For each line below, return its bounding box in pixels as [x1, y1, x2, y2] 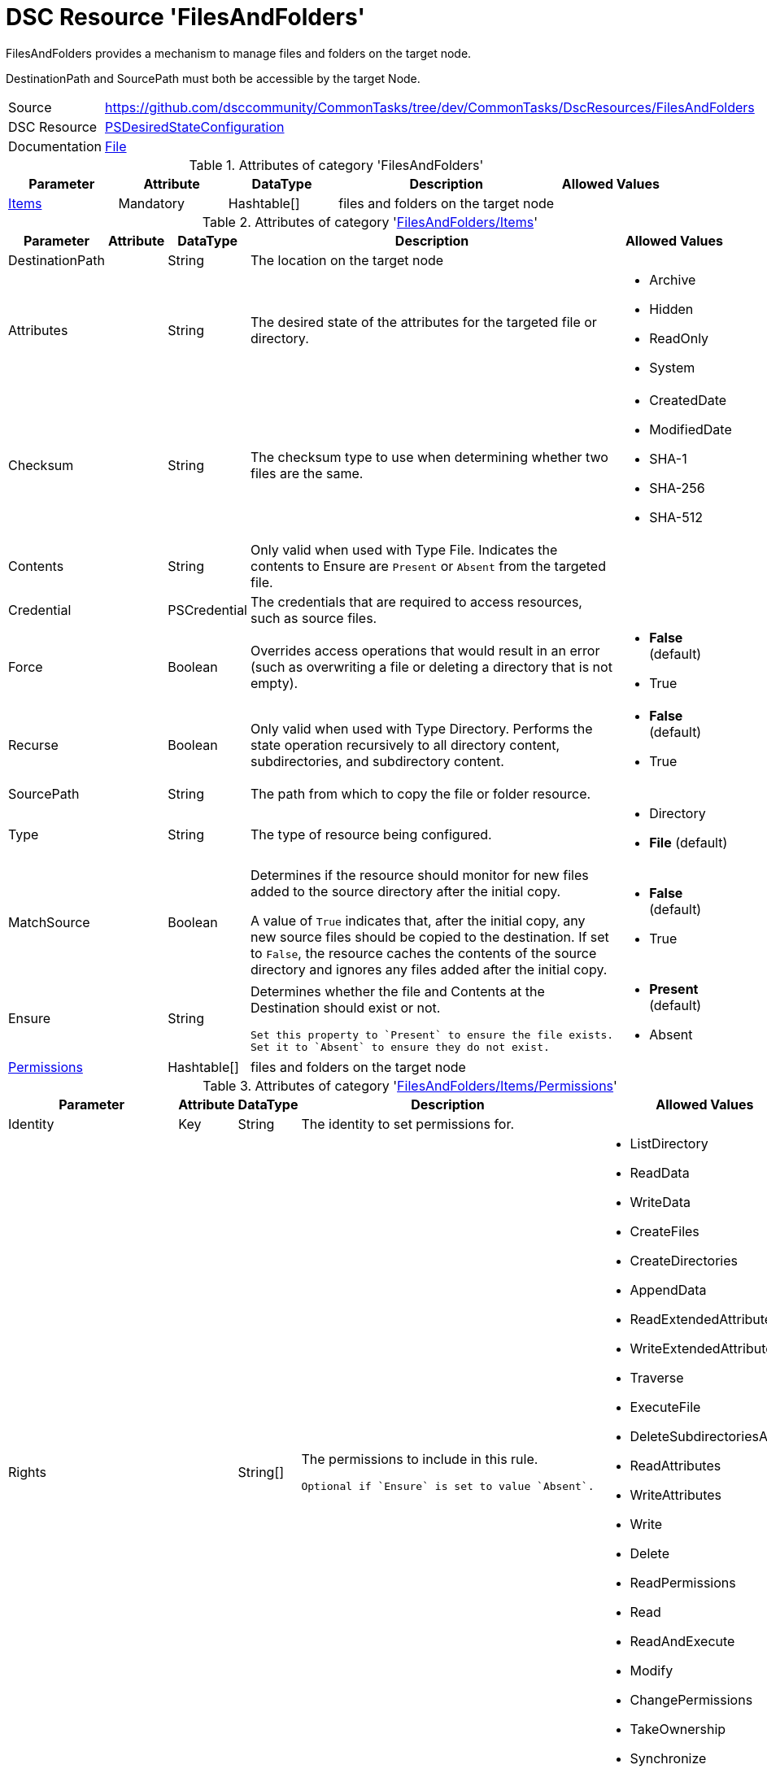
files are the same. [251, 464, 364, 481]
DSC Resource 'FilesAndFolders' [6, 3, 365, 31]
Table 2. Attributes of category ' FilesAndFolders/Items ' [202, 213, 538, 230]
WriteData [630, 1193, 691, 1210]
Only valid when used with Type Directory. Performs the [251, 720, 593, 737]
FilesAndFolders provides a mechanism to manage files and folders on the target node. [6, 46, 472, 60]
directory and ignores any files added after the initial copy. [251, 961, 608, 978]
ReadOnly [649, 329, 709, 346]
